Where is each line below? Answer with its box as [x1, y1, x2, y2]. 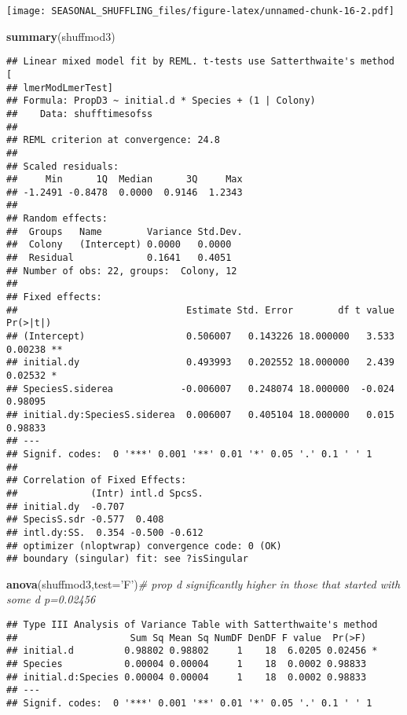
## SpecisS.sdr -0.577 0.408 [6, 514, 164, 526]
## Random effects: [6, 213, 108, 225]
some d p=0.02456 [6, 591, 96, 607]
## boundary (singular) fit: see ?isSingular [6, 553, 248, 565]
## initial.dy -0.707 [6, 500, 125, 512]
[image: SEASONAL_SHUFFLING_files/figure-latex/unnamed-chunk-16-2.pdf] [6, 5, 394, 16]
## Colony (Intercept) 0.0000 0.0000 [6, 239, 232, 251]
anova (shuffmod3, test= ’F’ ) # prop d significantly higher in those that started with [6, 575, 401, 592]
